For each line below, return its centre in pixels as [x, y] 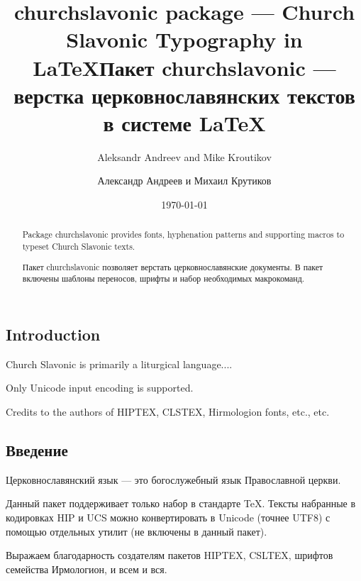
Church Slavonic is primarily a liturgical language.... [119, 364]
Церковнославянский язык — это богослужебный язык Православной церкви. [173, 479]
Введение [37, 449]
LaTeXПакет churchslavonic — [184, 67]
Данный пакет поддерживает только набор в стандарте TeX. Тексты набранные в [181, 503]
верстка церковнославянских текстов [184, 95]
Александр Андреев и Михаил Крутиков [184, 181]
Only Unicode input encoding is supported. [100, 388]
